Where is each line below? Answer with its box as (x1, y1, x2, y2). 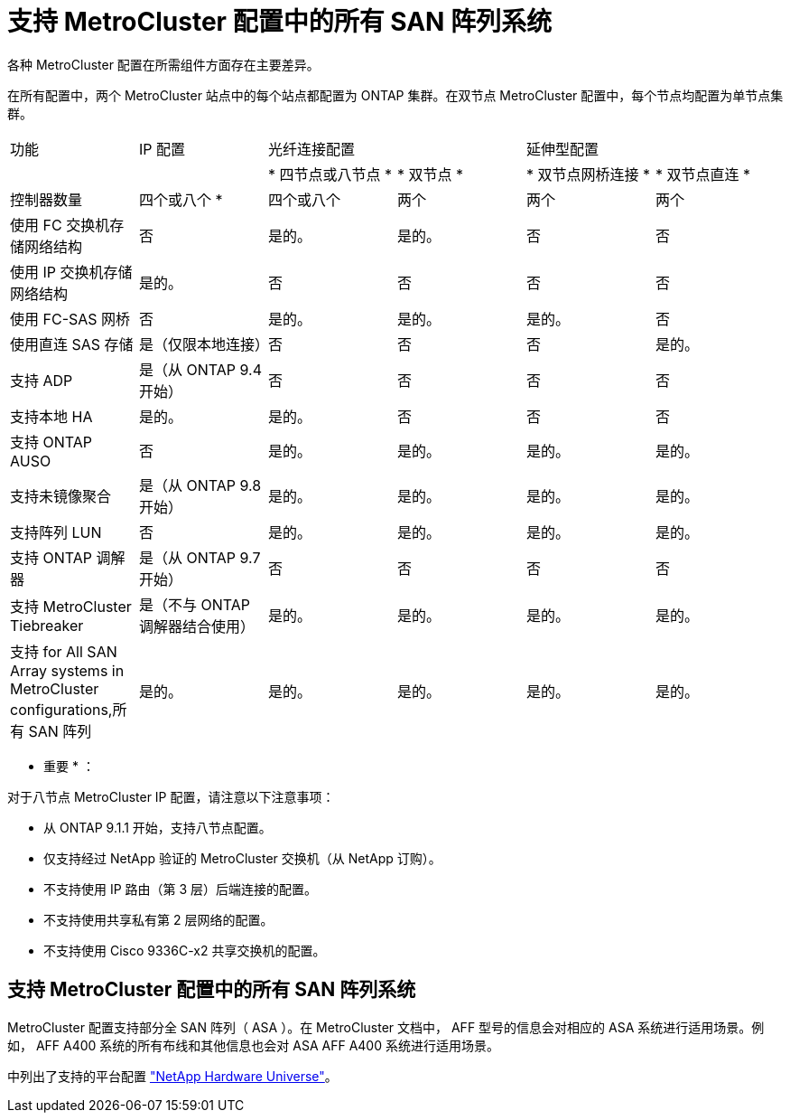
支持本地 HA (10, 407, 93, 426)
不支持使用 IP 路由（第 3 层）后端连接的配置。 (43, 880, 318, 897)
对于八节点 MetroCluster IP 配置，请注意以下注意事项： (7, 788, 335, 805)
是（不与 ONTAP (138, 595, 251, 614)
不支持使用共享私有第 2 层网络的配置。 (43, 911, 274, 927)
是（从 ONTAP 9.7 (138, 548, 261, 567)
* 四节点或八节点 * (267, 165, 393, 184)
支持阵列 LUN (10, 522, 102, 541)
